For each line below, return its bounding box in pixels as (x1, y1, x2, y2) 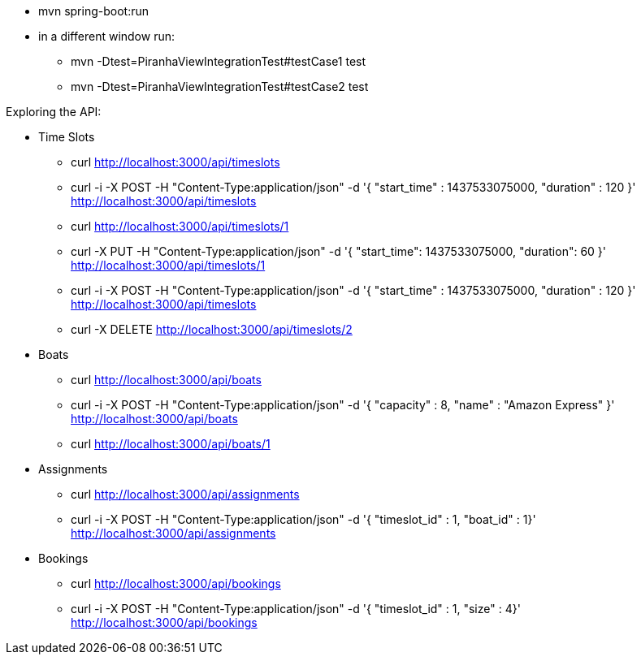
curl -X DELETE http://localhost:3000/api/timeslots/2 (71, 322, 353, 336)
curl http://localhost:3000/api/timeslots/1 (71, 219, 289, 233)
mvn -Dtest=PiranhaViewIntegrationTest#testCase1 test (71, 54, 366, 68)
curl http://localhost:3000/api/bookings (71, 577, 281, 590)
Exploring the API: (6, 105, 102, 119)
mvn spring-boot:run (38, 4, 149, 18)
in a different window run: (38, 29, 175, 43)
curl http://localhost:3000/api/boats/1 (71, 437, 271, 451)
